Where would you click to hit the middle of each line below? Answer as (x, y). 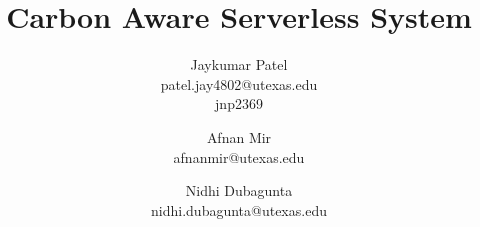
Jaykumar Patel (239, 64)
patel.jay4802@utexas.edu (239, 83)
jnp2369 (239, 103)
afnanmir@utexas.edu (239, 156)
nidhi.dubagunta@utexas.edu (239, 209)
